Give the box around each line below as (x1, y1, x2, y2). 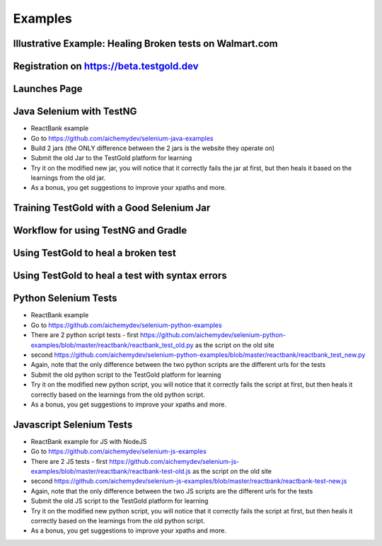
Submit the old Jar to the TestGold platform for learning (30, 154, 192, 162)
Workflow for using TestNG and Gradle (13, 224, 187, 237)
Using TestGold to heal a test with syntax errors (13, 270, 227, 282)
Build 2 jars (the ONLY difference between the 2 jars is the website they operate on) (30, 144, 275, 152)
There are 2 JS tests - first (30, 457, 108, 465)
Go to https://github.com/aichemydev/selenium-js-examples (30, 447, 207, 456)
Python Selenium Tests (13, 292, 117, 305)
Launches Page (13, 83, 83, 95)
